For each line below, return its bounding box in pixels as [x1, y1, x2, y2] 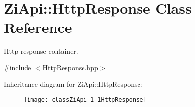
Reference [4, 17, 72, 37]
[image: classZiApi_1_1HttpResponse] [24, 96, 147, 104]
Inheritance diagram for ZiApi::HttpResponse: [4, 79, 142, 89]
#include [4, 62, 31, 72]
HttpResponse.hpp [42, 62, 98, 72]
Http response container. [4, 46, 78, 56]
